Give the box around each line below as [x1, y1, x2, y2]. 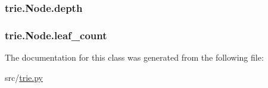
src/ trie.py [5, 71, 43, 83]
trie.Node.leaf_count [5, 27, 107, 42]
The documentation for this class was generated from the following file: [5, 51, 264, 64]
